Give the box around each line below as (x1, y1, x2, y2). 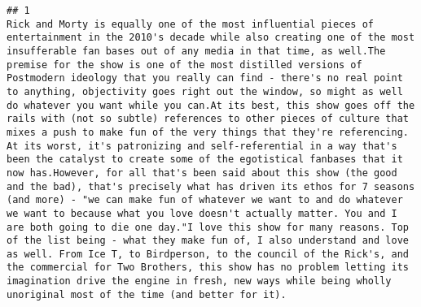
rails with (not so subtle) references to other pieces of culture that (7, 113, 409, 125)
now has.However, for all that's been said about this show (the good (7, 166, 397, 179)
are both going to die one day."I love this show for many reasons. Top (7, 221, 409, 233)
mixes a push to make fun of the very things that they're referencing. (7, 126, 409, 138)
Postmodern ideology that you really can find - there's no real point (7, 72, 403, 84)
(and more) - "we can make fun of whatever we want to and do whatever (7, 194, 403, 206)
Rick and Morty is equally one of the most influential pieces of (7, 18, 375, 30)
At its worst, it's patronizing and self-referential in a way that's (7, 140, 397, 152)
